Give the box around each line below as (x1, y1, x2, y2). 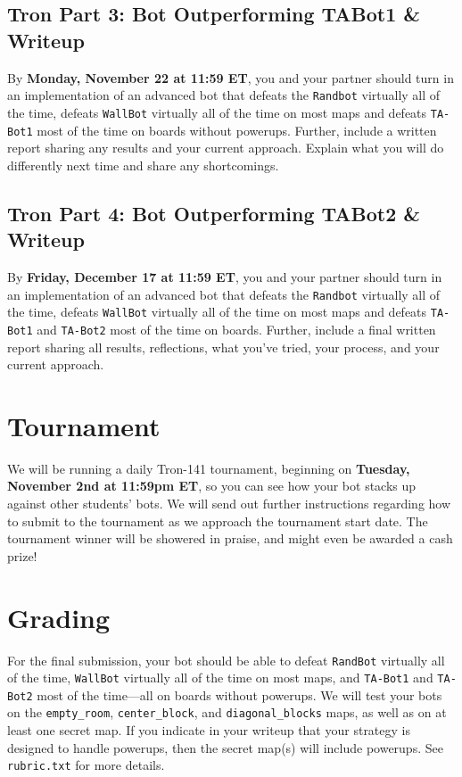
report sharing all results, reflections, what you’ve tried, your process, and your (7, 337, 440, 356)
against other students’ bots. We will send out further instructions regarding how (7, 494, 451, 512)
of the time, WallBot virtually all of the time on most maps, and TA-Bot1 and (7, 668, 433, 687)
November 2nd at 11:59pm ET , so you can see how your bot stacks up (7, 476, 417, 495)
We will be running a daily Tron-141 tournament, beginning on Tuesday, (7, 459, 410, 477)
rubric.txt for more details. (7, 756, 165, 774)
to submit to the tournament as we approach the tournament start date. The (7, 511, 428, 530)
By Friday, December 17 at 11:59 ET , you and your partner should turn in (7, 267, 442, 285)
